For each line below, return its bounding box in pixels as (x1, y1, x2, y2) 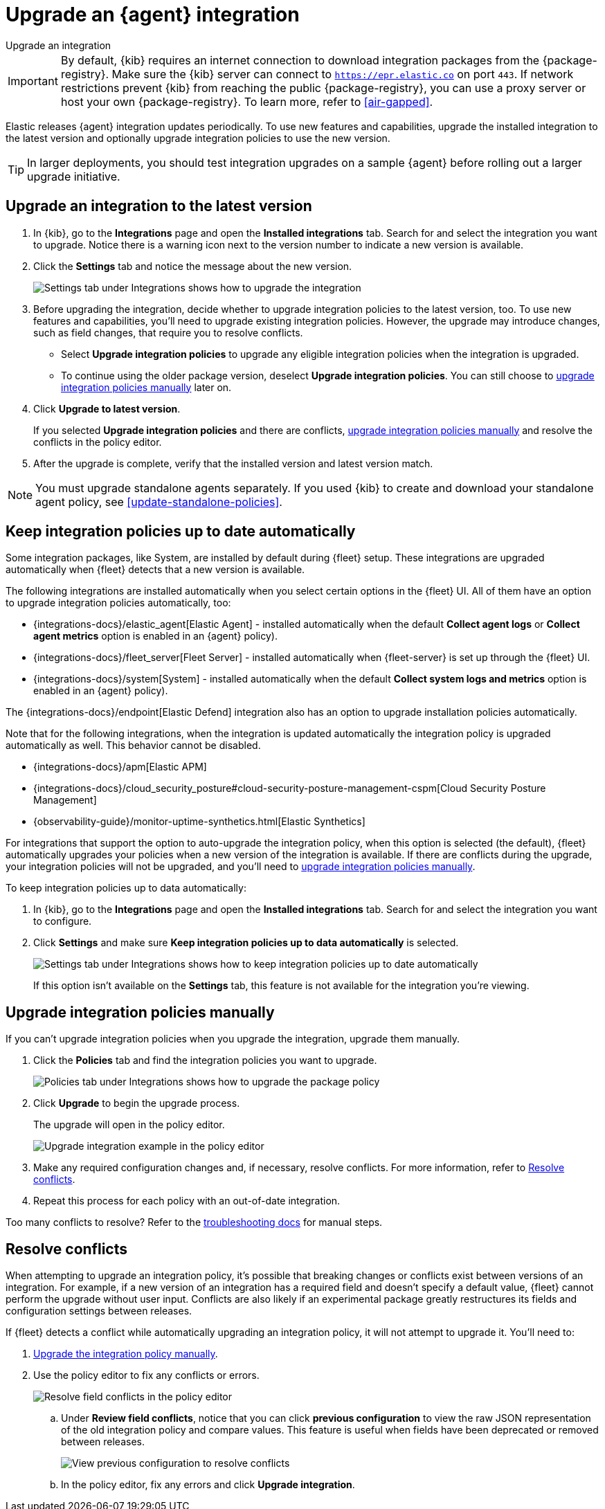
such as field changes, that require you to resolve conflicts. (33, 326, 303, 338)
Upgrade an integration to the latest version (6, 197, 312, 215)
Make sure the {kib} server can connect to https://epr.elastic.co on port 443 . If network (111, 66, 574, 81)
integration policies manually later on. (61, 381, 232, 393)
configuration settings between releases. (6, 1305, 192, 1317)
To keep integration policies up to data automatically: (6, 882, 246, 894)
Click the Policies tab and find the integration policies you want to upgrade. (33, 1054, 377, 1067)
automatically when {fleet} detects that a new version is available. (6, 563, 305, 576)
